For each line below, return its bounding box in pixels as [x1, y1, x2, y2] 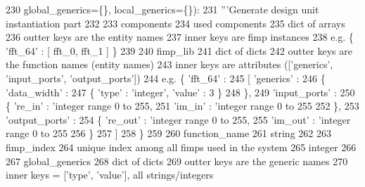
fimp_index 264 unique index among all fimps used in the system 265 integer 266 [6, 139, 357, 154]
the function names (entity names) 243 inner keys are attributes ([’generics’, [6, 57, 333, 72]
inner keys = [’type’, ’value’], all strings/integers [6, 167, 214, 182]
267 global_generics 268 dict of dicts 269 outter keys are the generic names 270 [6, 153, 348, 168]
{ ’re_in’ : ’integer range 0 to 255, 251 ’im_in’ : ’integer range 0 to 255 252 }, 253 [6, 98, 359, 113]
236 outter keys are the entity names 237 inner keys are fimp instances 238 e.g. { [6, 30, 354, 44]
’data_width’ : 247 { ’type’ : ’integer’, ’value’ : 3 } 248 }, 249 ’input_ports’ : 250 [6, 84, 355, 99]
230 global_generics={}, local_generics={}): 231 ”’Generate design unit [6, 2, 319, 16]
